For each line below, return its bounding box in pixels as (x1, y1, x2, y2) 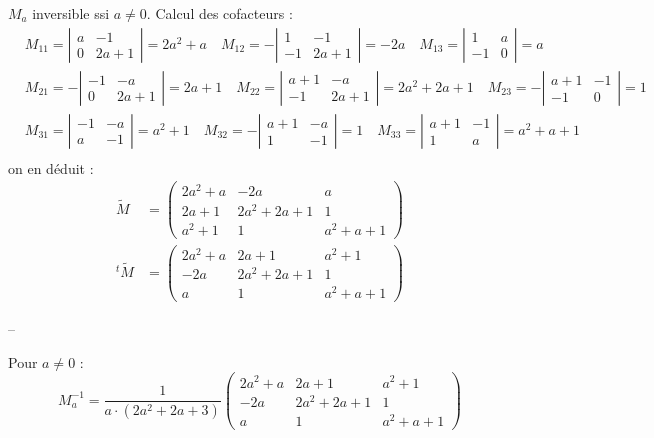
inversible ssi (32, 3, 110, 23)
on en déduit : (8, 157, 94, 178)
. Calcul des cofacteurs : (146, 3, 293, 23)
